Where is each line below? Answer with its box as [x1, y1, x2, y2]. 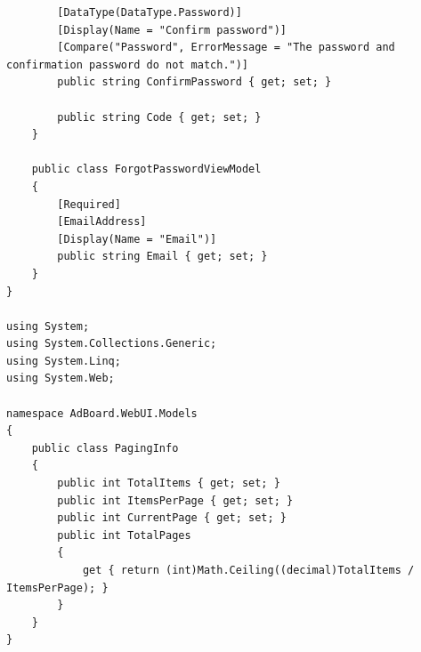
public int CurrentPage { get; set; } [57, 511, 287, 525]
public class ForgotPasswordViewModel [31, 163, 262, 176]
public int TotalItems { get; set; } [57, 477, 280, 490]
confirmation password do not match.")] [6, 58, 249, 71]
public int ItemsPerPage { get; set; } [57, 494, 294, 507]
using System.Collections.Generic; [6, 337, 217, 350]
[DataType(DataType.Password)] [57, 6, 242, 19]
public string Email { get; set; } [57, 250, 268, 263]
